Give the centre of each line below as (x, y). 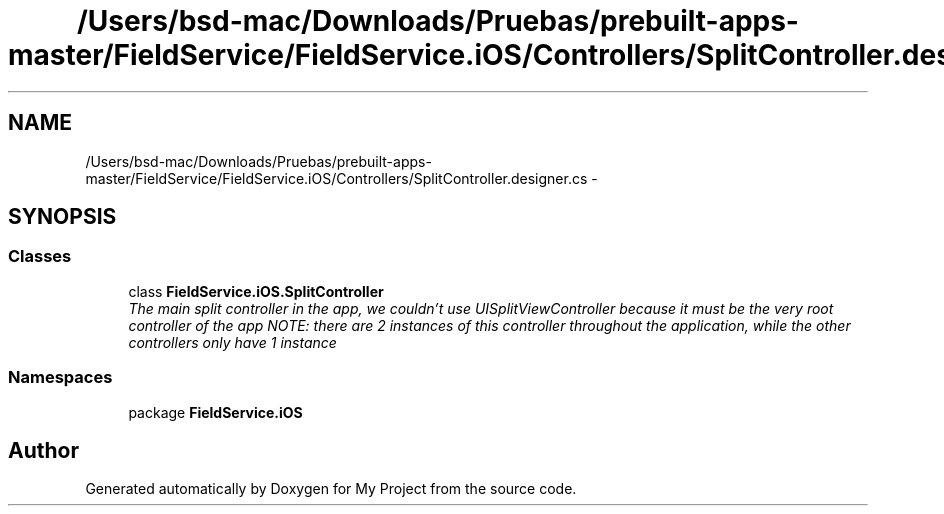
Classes (40, 256)
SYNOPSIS (62, 217)
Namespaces (60, 377)
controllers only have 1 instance (232, 342)
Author (43, 450)
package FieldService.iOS (215, 412)
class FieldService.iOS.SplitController (256, 291)
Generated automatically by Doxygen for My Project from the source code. (331, 489)
